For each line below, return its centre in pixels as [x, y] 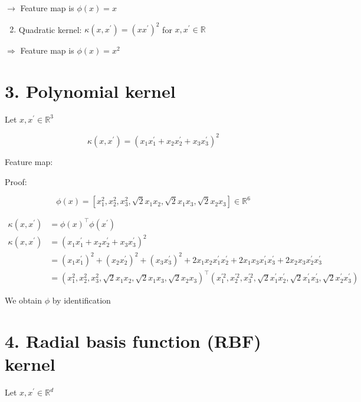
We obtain [24, 300]
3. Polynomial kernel [90, 90]
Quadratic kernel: [50, 29]
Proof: [16, 181]
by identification [81, 300]
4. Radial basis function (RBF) [133, 341]
